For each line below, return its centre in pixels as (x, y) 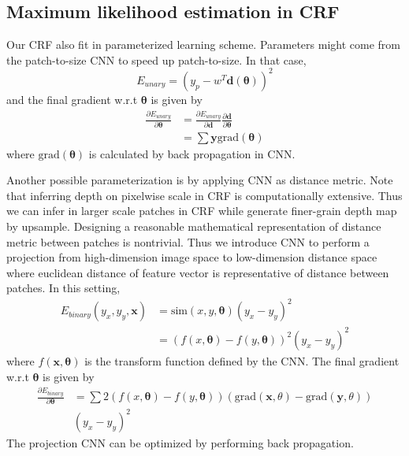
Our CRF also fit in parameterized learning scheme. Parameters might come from (203, 44)
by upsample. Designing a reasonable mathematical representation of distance (194, 226)
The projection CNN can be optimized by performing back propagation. (180, 443)
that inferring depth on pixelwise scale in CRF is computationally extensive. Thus (204, 195)
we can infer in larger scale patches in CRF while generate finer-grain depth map (202, 211)
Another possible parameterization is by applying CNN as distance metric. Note (200, 180)
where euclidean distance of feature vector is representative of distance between (198, 272)
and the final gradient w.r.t (72, 99)
